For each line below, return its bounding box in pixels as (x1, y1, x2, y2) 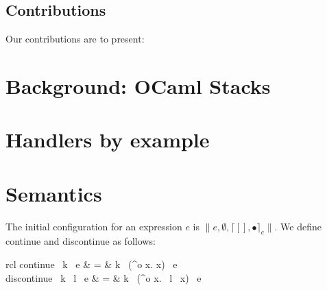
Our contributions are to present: (5, 32, 145, 46)
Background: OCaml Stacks (5, 71, 271, 99)
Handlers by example (5, 125, 210, 154)
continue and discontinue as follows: (5, 234, 156, 248)
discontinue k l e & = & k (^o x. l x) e (5, 270, 202, 285)
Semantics (5, 179, 102, 207)
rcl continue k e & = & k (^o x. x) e (5, 257, 178, 271)
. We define (274, 219, 322, 233)
